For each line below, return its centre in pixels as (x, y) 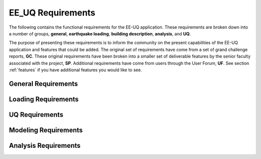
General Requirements (43, 84)
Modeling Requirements (46, 130)
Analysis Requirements (45, 145)
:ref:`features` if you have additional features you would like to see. (75, 70)
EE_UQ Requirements (52, 13)
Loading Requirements (44, 99)
